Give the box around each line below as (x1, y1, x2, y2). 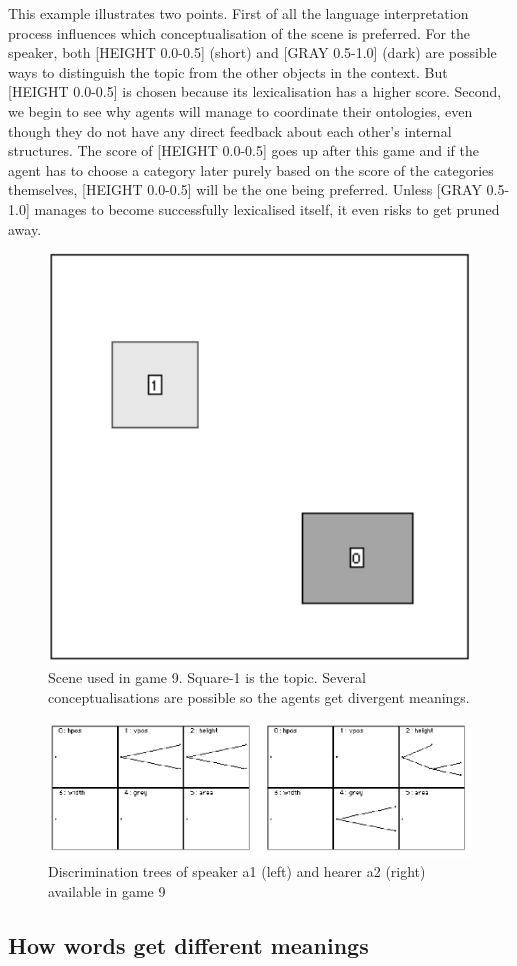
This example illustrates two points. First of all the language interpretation (8, 3, 469, 23)
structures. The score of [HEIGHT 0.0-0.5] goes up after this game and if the (8, 140, 479, 161)
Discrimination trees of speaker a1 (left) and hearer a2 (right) (48, 860, 426, 881)
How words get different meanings (8, 929, 369, 960)
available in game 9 (48, 880, 166, 901)
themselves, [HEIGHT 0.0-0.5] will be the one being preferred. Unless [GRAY (8, 179, 482, 200)
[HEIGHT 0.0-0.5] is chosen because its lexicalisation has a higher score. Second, (8, 81, 502, 102)
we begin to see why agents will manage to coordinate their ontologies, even (8, 100, 473, 121)
